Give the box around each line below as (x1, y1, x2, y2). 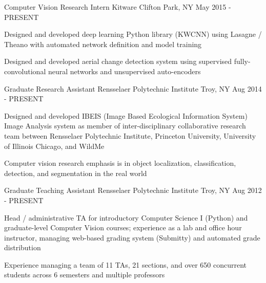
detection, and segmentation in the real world (4, 167, 147, 178)
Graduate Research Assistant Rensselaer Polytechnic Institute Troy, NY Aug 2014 (4, 83, 262, 94)
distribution (4, 242, 41, 253)
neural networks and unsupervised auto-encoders (48, 66, 201, 76)
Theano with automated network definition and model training (4, 38, 202, 49)
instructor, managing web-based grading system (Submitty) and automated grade (4, 232, 260, 243)
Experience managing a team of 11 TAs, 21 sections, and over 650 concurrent (4, 259, 247, 270)
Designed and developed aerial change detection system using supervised (4, 56, 232, 67)
